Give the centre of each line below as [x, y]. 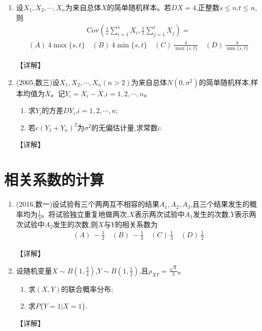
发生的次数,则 [75, 224]
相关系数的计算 [54, 180]
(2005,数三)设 [38, 82]
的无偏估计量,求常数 [125, 127]
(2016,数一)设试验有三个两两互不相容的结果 [88, 204]
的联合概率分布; [87, 288]
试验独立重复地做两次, [92, 214]
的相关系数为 [136, 224]
